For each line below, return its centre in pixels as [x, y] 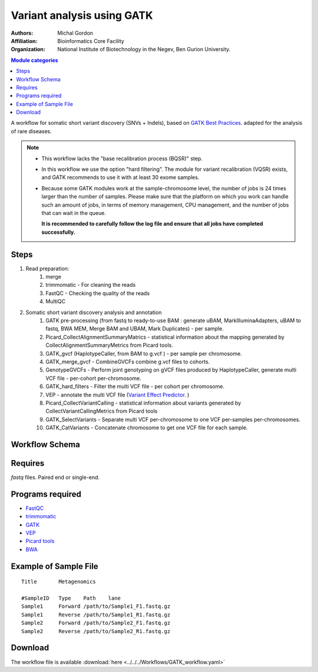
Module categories [34, 60]
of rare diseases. [32, 131]
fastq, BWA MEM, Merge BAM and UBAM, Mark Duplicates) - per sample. [135, 329]
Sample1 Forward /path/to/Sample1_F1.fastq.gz [96, 606]
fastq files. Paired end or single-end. [55, 477]
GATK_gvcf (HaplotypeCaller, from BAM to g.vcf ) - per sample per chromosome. [144, 353]
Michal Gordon [75, 33]
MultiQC [56, 302]
